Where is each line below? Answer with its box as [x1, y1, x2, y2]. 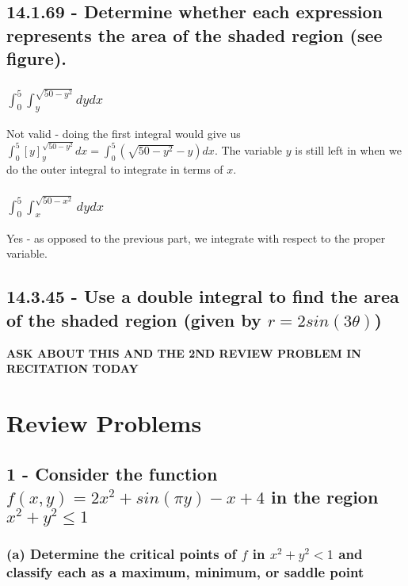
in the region [270, 484, 379, 508]
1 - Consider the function [6, 461, 218, 485]
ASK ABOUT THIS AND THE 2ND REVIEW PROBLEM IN [6, 344, 361, 361]
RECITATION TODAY [6, 360, 139, 377]
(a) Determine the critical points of [6, 543, 237, 563]
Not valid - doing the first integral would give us [6, 124, 241, 141]
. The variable [214, 142, 283, 159]
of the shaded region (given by [6, 307, 261, 331]
